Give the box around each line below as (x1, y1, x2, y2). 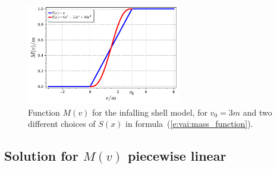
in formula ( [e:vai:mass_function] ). (125, 117, 253, 130)
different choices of (28, 117, 96, 130)
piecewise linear (128, 146, 226, 165)
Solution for (4, 146, 78, 165)
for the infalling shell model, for (92, 106, 207, 118)
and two (243, 106, 272, 118)
